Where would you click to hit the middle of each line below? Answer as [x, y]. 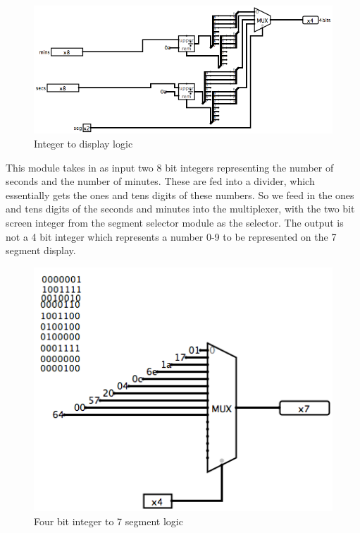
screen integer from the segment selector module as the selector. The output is [175, 222]
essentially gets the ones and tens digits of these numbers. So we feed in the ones [180, 194]
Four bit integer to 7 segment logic [108, 521]
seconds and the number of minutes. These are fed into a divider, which [160, 181]
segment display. [41, 250]
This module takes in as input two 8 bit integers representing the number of [170, 167]
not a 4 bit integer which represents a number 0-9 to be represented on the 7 [171, 236]
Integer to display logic [83, 143]
